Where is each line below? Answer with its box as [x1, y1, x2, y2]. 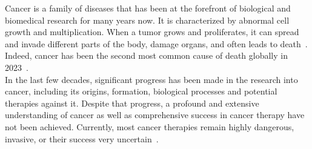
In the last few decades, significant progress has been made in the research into [5, 73, 298, 85]
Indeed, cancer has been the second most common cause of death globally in [5, 49, 288, 62]
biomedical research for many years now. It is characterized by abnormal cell [5, 13, 290, 26]
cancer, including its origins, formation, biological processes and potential [5, 85, 277, 98]
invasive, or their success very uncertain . [5, 132, 159, 145]
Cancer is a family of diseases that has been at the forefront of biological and [5, 2, 291, 14]
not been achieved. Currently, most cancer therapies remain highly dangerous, [5, 120, 294, 133]
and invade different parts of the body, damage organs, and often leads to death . [5, 37, 308, 50]
